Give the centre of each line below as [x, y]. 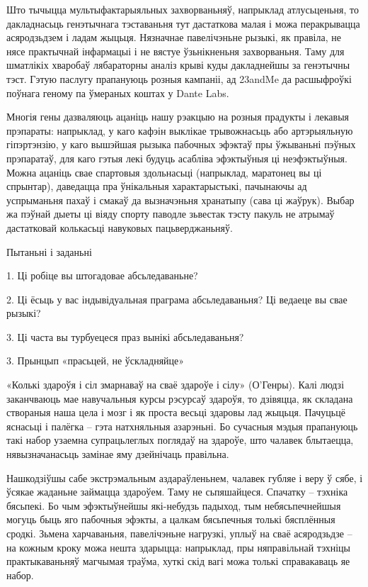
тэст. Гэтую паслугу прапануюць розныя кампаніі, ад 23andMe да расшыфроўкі [179, 78]
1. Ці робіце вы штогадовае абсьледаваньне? [102, 275]
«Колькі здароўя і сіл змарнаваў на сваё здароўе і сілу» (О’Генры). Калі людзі [176, 385]
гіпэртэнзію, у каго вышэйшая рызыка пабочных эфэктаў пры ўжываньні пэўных [181, 144]
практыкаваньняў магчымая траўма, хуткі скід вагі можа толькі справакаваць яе [178, 561]
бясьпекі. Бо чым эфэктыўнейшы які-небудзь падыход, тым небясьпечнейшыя [174, 505]
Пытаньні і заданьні [49, 251]
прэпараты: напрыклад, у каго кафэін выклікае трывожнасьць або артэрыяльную [180, 130]
